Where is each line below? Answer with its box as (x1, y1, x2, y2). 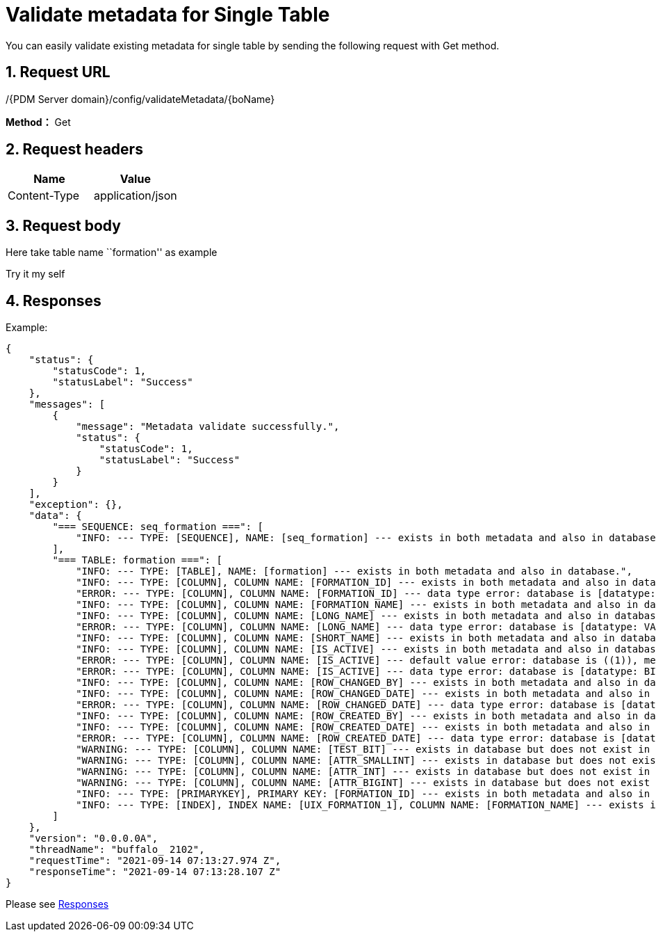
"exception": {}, (28, 499, 123, 511)
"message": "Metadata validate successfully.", (76, 421, 340, 433)
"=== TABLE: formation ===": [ (52, 554, 222, 566)
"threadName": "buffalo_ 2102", (28, 844, 205, 856)
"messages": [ (28, 399, 106, 410)
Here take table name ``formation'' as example (6, 246, 218, 259)
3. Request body (6, 216, 121, 234)
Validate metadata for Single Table (6, 3, 330, 26)
